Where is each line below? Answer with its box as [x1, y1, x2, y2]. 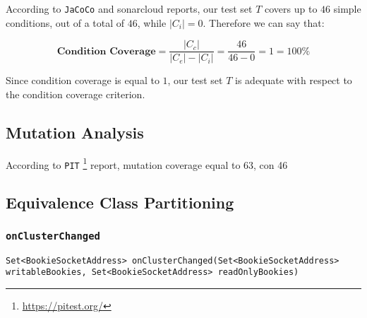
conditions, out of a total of [6, 15, 125, 30]
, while [137, 15, 167, 30]
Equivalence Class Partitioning [6, 192, 234, 213]
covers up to [265, 1, 318, 16]
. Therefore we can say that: [203, 15, 325, 30]
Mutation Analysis [6, 121, 144, 143]
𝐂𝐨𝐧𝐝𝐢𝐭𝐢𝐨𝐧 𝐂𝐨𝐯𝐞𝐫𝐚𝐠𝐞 [56, 46, 156, 57]
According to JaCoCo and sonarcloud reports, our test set [6, 1, 253, 16]
